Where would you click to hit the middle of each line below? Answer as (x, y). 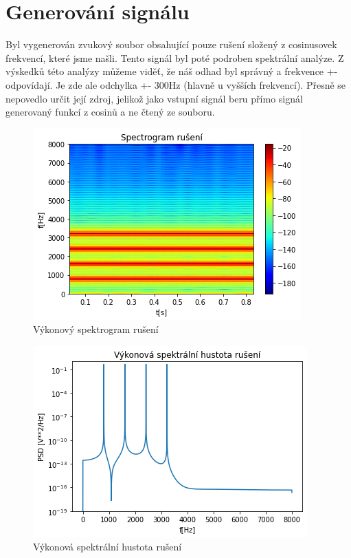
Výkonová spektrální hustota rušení (107, 547)
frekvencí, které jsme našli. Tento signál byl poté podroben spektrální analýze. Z (175, 57)
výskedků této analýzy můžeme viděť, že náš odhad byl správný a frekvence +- (172, 71)
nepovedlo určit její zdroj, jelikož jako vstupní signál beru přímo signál (154, 98)
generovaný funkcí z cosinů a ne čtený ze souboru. (110, 112)
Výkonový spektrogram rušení (96, 329)
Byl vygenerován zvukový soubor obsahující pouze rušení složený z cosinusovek (171, 44)
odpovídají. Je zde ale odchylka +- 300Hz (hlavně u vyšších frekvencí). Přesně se (176, 84)
